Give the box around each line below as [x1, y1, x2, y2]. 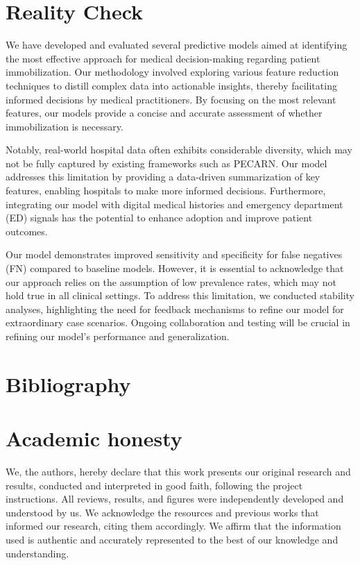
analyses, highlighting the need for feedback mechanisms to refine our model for [6, 301, 344, 316]
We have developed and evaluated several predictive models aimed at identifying [6, 37, 348, 52]
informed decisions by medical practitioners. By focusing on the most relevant [6, 92, 336, 106]
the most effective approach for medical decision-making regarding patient [6, 51, 320, 65]
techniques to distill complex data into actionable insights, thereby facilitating [6, 78, 337, 92]
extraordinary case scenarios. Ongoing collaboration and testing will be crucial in [6, 315, 350, 330]
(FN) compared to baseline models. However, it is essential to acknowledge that [6, 261, 344, 276]
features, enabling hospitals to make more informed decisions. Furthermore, [6, 183, 326, 198]
